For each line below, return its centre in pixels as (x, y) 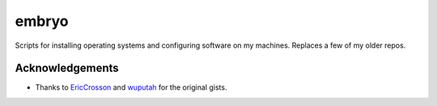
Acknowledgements (67, 68)
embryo (42, 21)
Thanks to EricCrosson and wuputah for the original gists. (131, 87)
